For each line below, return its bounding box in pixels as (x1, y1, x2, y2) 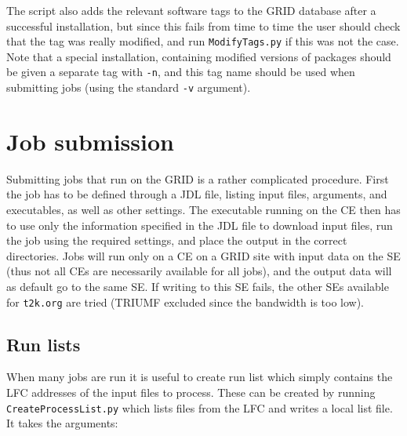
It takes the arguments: (6, 415, 118, 431)
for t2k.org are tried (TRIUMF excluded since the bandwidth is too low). (6, 293, 365, 310)
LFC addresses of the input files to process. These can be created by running (6, 384, 376, 401)
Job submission (6, 125, 174, 157)
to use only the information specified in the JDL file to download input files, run (6, 216, 393, 233)
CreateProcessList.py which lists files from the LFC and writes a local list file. (6, 399, 393, 416)
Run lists (6, 332, 81, 356)
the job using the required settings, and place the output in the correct (6, 232, 347, 249)
